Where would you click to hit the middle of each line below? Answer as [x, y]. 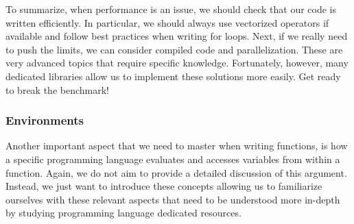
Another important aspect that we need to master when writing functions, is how [177, 146]
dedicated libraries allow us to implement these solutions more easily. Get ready [173, 76]
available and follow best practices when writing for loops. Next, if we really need [177, 36]
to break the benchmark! [57, 89]
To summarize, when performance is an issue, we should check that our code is [171, 9]
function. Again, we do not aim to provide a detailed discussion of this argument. [176, 172]
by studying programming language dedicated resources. [123, 213]
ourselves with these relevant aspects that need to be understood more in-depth [173, 199]
